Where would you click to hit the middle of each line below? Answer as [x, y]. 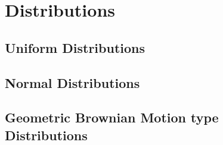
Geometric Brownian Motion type [112, 117]
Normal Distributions [72, 82]
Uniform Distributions [75, 47]
